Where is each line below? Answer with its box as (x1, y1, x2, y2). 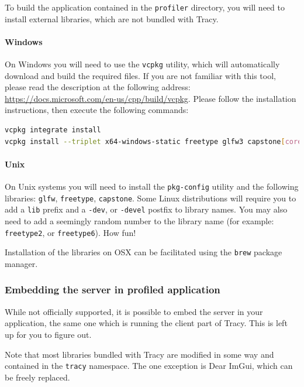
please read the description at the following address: (5, 81, 191, 93)
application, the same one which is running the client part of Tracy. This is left (5, 317, 288, 329)
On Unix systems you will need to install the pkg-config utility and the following (5, 180, 299, 193)
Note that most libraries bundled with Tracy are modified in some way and (5, 348, 274, 360)
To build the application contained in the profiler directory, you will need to (5, 1, 285, 13)
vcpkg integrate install (5, 126, 101, 135)
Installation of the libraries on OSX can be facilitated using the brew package (5, 246, 282, 258)
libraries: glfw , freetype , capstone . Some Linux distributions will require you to (5, 191, 296, 204)
